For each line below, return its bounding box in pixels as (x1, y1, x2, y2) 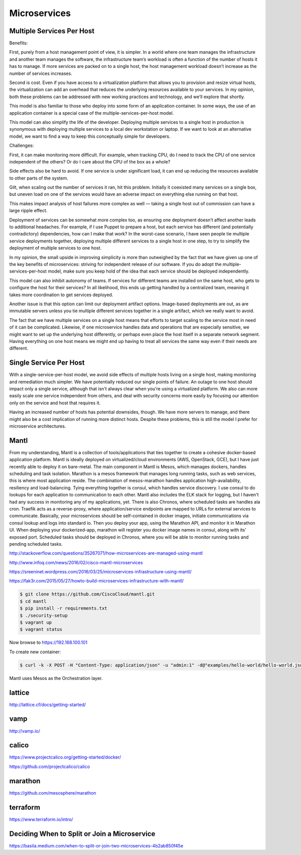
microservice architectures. (9, 423, 66, 429)
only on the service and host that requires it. (9, 400, 101, 406)
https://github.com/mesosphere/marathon (9, 790, 96, 796)
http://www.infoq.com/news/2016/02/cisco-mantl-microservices (9, 559, 143, 565)
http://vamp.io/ (9, 728, 40, 734)
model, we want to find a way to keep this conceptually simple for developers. (9, 133, 171, 139)
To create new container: (9, 649, 61, 655)
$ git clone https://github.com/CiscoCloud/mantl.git (20, 591, 155, 597)
